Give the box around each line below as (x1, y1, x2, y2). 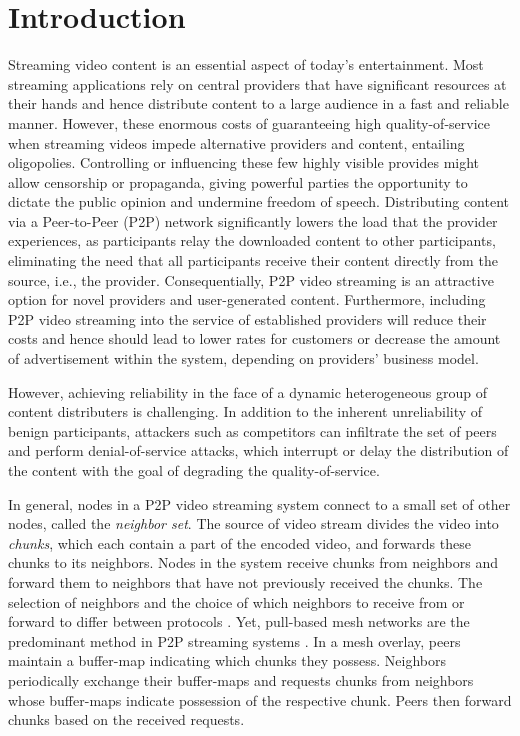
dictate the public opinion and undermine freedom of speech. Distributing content (8, 191, 510, 212)
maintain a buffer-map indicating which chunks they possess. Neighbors (8, 650, 447, 671)
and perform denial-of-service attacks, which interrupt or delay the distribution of (8, 440, 509, 461)
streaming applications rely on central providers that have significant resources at (8, 73, 507, 94)
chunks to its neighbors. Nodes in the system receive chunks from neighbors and (8, 552, 498, 573)
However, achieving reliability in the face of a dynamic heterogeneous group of (8, 381, 487, 402)
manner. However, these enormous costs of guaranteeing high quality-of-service (8, 112, 490, 133)
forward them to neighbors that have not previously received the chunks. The (8, 571, 483, 592)
